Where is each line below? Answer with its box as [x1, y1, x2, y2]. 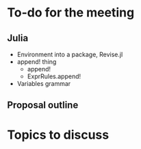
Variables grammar [16, 80, 71, 87]
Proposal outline [7, 100, 79, 111]
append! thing [16, 58, 57, 66]
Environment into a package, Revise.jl [16, 50, 123, 58]
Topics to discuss [7, 127, 110, 142]
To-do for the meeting [7, 5, 135, 21]
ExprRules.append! [27, 72, 81, 80]
